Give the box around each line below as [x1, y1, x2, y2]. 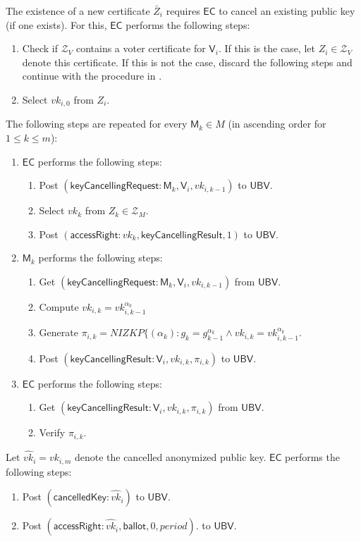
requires [166, 4, 200, 18]
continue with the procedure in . [22, 68, 162, 83]
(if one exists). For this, [6, 17, 107, 32]
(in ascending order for [228, 116, 326, 131]
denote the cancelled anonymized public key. [74, 450, 267, 464]
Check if [22, 41, 58, 56]
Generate [39, 325, 78, 340]
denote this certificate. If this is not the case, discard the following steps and [22, 54, 353, 69]
